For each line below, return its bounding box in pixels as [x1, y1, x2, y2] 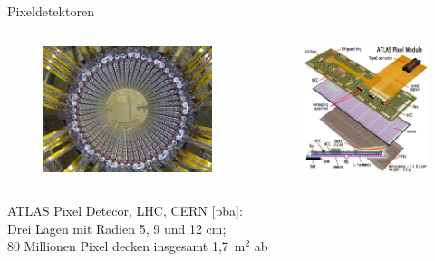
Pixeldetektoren [7, 2, 94, 20]
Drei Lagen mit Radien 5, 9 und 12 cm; [7, 218, 227, 237]
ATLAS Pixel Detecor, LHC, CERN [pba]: [7, 201, 243, 220]
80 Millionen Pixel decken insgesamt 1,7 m [7, 237, 246, 256]
